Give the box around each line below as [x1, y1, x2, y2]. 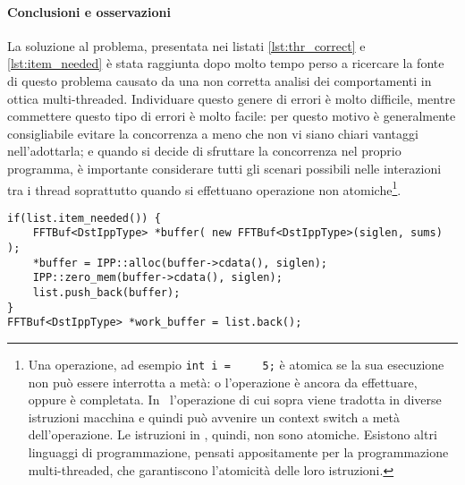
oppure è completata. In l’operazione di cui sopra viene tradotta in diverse [28, 390, 442, 409]
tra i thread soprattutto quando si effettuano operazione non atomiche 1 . [7, 177, 402, 199]
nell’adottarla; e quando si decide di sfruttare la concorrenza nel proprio [7, 141, 402, 160]
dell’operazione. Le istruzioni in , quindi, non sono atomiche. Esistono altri [28, 425, 437, 444]
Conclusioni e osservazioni [7, 2, 171, 21]
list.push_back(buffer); [32, 286, 181, 300]
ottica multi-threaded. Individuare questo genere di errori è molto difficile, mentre [7, 89, 455, 107]
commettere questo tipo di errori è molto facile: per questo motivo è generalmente [7, 106, 456, 125]
